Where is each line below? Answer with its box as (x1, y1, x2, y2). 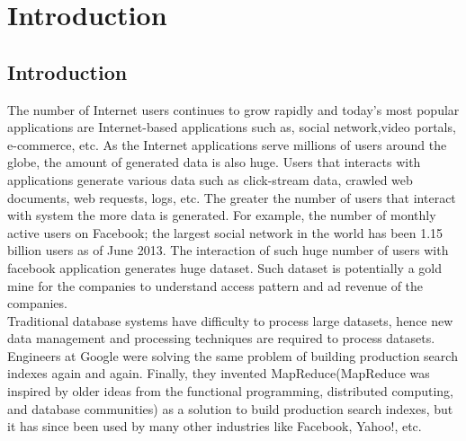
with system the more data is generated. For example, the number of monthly (7, 206, 436, 225)
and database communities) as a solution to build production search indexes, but (7, 399, 453, 418)
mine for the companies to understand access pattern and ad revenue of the (7, 276, 424, 295)
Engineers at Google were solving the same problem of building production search (7, 346, 458, 365)
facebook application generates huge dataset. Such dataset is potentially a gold (7, 258, 442, 277)
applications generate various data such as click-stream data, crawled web (7, 170, 413, 189)
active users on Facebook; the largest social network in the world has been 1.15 (7, 223, 444, 242)
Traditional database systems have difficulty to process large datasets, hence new (7, 311, 453, 330)
